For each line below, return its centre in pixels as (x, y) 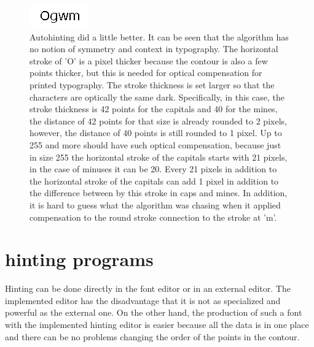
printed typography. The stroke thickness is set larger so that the (152, 84)
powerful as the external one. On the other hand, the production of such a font (154, 312)
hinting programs (79, 259)
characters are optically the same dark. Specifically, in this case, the (157, 97)
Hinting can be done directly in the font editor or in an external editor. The (148, 288)
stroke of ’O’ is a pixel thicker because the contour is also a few (149, 60)
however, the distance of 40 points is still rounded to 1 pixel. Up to (156, 133)
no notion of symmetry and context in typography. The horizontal (154, 49)
